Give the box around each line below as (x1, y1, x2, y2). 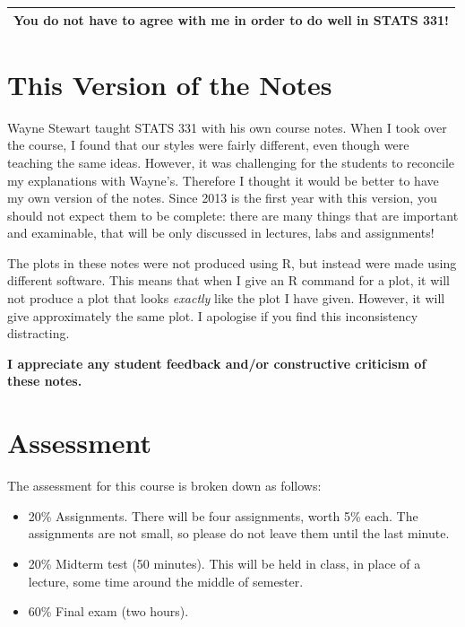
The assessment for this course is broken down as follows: (7, 476, 322, 495)
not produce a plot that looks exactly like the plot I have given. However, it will (7, 289, 445, 308)
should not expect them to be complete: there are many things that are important (7, 205, 459, 224)
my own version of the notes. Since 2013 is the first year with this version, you (7, 188, 437, 207)
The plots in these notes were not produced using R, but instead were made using (7, 253, 457, 272)
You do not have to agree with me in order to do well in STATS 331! (13, 10, 450, 29)
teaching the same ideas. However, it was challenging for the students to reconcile (7, 152, 454, 171)
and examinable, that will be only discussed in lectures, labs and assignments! (7, 223, 435, 242)
